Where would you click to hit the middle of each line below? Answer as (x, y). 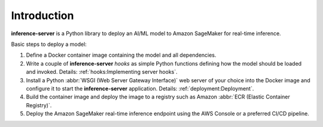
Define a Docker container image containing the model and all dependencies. (121, 55)
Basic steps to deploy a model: (49, 44)
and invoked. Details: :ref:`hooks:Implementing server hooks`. (102, 72)
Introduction (42, 16)
